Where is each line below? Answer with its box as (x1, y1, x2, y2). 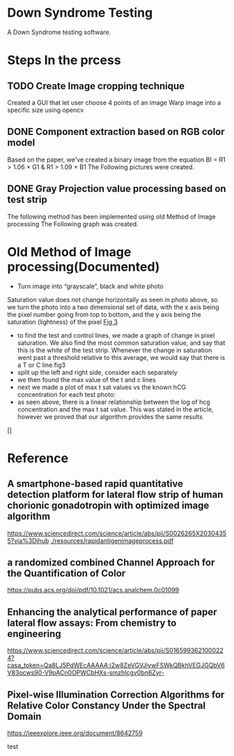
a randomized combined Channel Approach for (7, 556, 215, 568)
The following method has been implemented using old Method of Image (7, 212, 216, 221)
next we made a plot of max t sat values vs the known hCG (17, 383, 187, 391)
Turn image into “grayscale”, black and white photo (17, 282, 164, 290)
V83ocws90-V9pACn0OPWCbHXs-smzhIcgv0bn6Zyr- (7, 668, 165, 677)
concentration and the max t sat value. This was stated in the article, (17, 405, 214, 414)
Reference (7, 450, 68, 466)
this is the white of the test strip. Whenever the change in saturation (17, 346, 212, 354)
